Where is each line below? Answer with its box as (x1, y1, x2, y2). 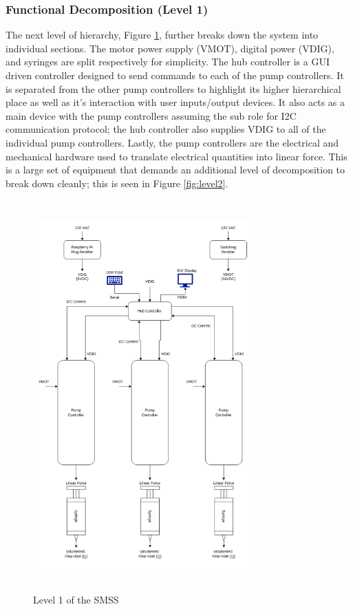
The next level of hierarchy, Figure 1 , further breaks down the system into (6, 28, 319, 42)
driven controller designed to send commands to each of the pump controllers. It (6, 68, 344, 82)
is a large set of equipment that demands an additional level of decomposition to (6, 162, 345, 177)
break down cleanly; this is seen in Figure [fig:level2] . (6, 175, 228, 190)
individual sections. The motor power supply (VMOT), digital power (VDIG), (6, 41, 334, 55)
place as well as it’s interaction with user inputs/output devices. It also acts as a (6, 95, 345, 109)
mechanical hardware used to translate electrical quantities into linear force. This (6, 149, 347, 163)
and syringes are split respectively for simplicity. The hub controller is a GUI (6, 54, 330, 69)
